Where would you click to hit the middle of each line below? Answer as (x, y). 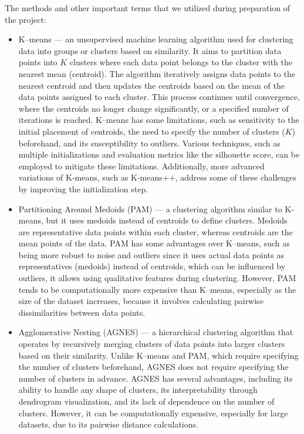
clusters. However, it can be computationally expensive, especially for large (153, 413)
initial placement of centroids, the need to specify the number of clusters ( (152, 131)
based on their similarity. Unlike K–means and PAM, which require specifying (158, 355)
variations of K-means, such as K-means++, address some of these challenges (158, 177)
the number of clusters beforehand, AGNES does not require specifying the (153, 367)
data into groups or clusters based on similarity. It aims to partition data (150, 50)
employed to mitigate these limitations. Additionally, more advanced (141, 166)
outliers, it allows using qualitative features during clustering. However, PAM (157, 278)
